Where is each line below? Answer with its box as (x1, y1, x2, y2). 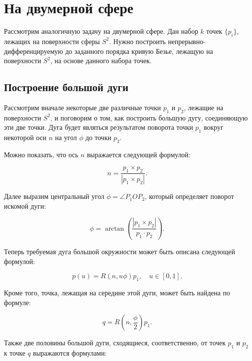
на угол (55, 132, 77, 143)
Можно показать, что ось (4, 149, 78, 159)
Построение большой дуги (4, 79, 129, 95)
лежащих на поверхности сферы (4, 36, 100, 46)
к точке (4, 348, 25, 358)
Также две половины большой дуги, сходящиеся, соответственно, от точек (4, 337, 226, 348)
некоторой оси (4, 132, 46, 143)
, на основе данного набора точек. (50, 55, 152, 66)
